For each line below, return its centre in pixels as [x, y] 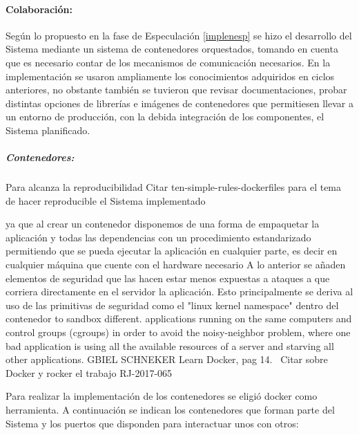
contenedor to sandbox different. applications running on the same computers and [179, 318]
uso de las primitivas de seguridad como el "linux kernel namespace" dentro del [172, 305]
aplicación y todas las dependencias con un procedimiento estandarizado [158, 237]
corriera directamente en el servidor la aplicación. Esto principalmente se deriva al [179, 291]
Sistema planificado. [48, 130]
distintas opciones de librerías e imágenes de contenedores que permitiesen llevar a [179, 103]
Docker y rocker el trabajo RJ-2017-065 [89, 372]
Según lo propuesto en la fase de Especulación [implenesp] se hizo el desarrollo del [179, 35]
